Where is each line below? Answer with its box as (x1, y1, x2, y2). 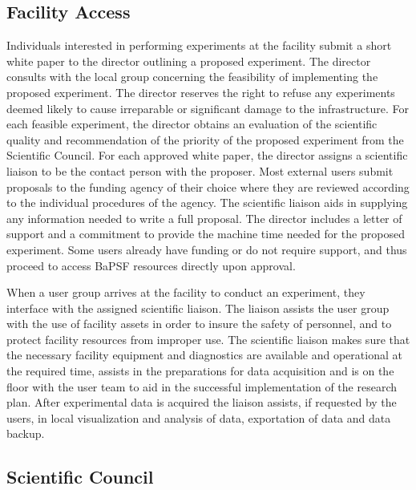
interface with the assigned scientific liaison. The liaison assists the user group (6, 299, 390, 316)
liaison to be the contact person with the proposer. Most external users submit (6, 162, 394, 179)
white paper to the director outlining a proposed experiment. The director (6, 52, 371, 69)
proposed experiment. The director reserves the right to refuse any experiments (6, 83, 395, 100)
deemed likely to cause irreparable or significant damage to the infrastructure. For (6, 99, 410, 116)
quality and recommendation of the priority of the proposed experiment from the (6, 131, 404, 148)
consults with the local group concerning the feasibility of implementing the (6, 68, 378, 85)
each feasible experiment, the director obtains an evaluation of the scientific (6, 115, 378, 132)
